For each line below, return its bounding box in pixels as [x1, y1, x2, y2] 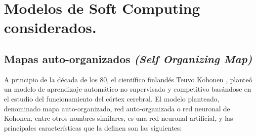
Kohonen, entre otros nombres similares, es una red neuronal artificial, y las [4, 113, 233, 123]
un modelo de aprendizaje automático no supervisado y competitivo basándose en [4, 84, 252, 94]
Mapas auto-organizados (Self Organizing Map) [4, 51, 253, 66]
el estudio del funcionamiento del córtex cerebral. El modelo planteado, [4, 93, 219, 103]
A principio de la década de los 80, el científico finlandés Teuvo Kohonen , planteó [4, 74, 253, 84]
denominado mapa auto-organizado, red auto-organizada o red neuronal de [4, 103, 230, 113]
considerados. [4, 17, 97, 37]
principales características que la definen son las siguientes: [4, 122, 182, 133]
